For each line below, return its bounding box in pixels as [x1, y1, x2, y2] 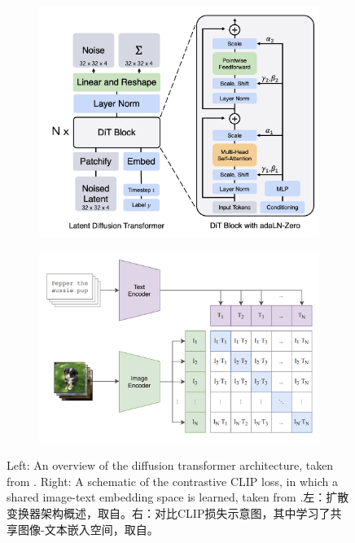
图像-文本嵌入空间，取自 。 [17, 520, 159, 537]
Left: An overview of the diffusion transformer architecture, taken [7, 457, 334, 474]
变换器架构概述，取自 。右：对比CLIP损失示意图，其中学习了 [7, 504, 331, 521]
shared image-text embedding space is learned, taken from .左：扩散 [7, 488, 349, 506]
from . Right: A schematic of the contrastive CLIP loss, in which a [7, 472, 338, 489]
